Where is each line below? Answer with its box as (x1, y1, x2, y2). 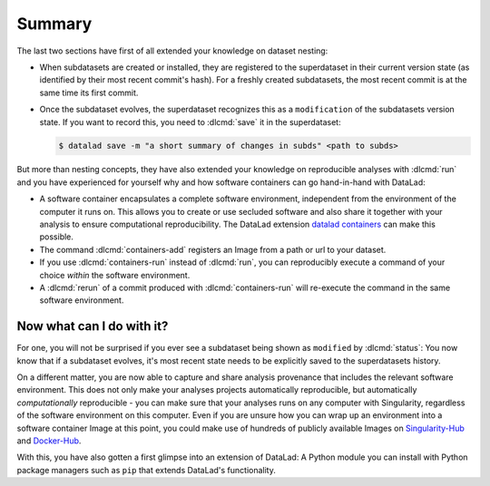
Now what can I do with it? (16, 318, 169, 335)
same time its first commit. (39, 87, 139, 98)
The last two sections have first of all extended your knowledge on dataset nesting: (16, 45, 328, 56)
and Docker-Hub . (16, 435, 82, 446)
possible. (39, 231, 74, 242)
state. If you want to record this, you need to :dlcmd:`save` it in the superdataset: (39, 116, 341, 127)
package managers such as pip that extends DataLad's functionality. (16, 464, 276, 475)
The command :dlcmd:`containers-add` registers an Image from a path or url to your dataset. (39, 244, 387, 255)
